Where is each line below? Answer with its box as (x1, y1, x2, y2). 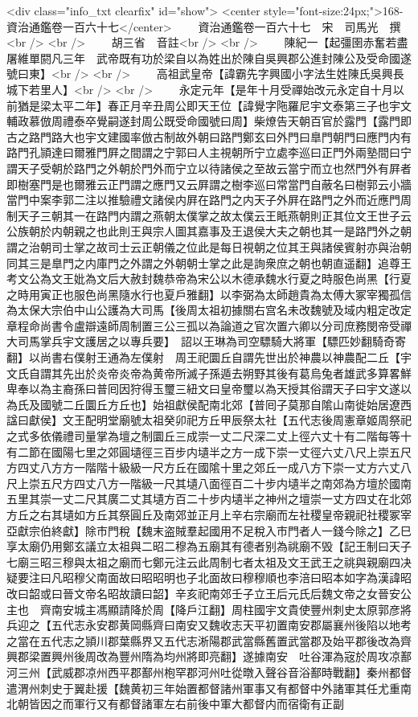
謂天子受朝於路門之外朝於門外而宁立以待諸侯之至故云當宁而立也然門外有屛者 (6, 159, 412, 176)
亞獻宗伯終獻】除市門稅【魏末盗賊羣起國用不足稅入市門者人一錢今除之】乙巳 (6, 522, 412, 539)
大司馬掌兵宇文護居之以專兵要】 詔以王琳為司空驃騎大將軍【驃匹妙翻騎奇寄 (6, 333, 406, 350)
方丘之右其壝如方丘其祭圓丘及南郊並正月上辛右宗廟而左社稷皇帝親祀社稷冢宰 (6, 506, 412, 522)
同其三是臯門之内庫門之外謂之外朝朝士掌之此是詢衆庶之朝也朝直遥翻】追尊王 (6, 254, 412, 271)
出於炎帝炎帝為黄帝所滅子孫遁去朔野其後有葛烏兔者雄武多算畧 (73, 364, 400, 381)
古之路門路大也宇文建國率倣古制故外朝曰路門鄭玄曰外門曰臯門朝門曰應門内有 (6, 128, 412, 145)
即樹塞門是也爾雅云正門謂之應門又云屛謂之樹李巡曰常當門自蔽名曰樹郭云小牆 (6, 175, 412, 192)
